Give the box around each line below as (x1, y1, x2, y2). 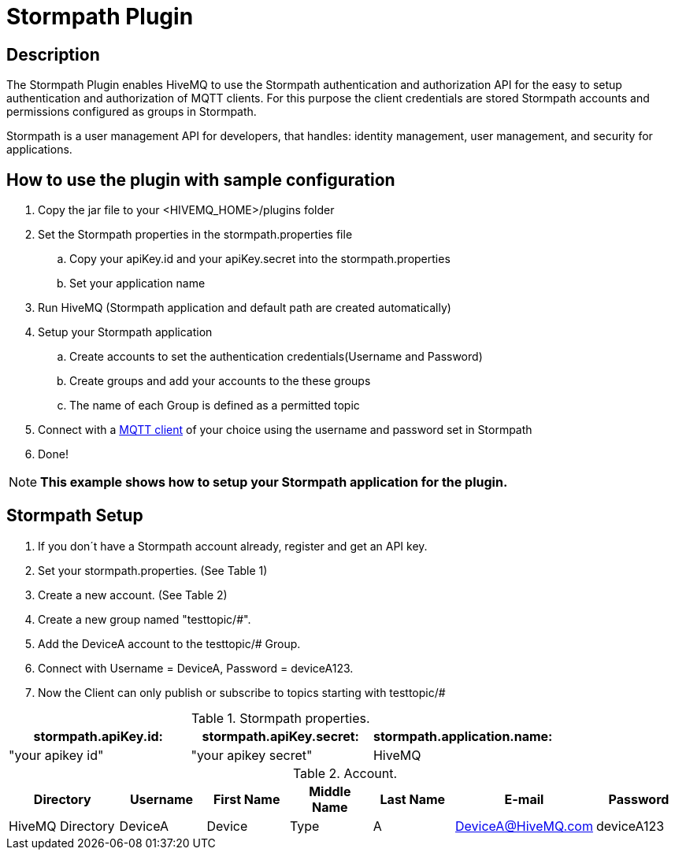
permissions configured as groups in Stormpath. (6, 105, 257, 119)
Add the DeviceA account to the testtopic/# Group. (38, 636, 301, 650)
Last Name (380, 791, 446, 807)
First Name (213, 791, 280, 807)
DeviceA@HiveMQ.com (454, 817, 593, 834)
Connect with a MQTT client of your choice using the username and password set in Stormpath (38, 423, 532, 437)
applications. (6, 143, 72, 157)
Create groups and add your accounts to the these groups (69, 374, 371, 388)
